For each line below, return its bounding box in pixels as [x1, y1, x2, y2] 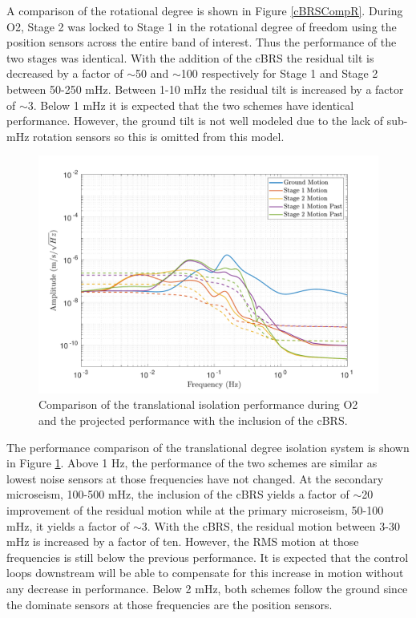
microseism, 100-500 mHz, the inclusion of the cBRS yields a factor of [6, 486, 349, 503]
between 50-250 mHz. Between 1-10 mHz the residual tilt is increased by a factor [6, 80, 404, 97]
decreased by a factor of [6, 65, 123, 82]
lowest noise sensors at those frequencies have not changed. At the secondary [6, 470, 384, 487]
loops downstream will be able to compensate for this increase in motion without [6, 564, 404, 581]
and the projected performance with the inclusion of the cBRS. [38, 412, 348, 428]
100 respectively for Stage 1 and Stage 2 [180, 65, 378, 82]
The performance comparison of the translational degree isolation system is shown [6, 438, 410, 455]
